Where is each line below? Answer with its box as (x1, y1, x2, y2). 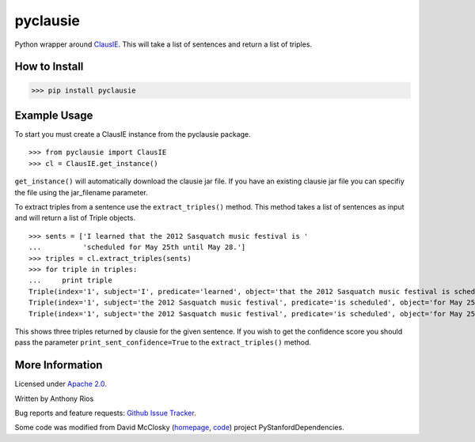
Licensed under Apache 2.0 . (14, 380, 107, 389)
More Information (14, 358, 103, 372)
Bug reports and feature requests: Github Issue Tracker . (14, 408, 197, 417)
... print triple (28, 276, 112, 285)
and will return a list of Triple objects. (14, 213, 136, 223)
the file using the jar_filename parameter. (14, 187, 148, 197)
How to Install (14, 60, 84, 74)
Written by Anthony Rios (14, 394, 94, 403)
